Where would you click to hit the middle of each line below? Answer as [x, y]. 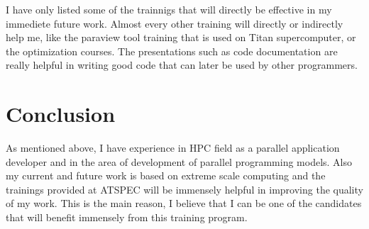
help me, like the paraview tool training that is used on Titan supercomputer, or [181, 37]
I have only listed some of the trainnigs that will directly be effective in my [169, 9]
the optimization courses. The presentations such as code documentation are [172, 51]
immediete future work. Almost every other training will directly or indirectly [175, 23]
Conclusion [61, 114]
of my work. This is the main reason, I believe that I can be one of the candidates [184, 203]
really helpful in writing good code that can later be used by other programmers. [182, 65]
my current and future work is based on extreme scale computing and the [166, 175]
